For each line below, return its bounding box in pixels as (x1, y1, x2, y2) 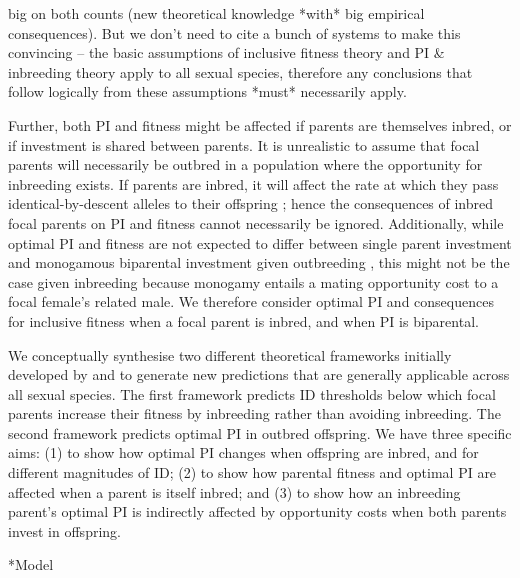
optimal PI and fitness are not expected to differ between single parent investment (8, 232, 512, 253)
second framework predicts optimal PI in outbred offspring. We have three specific (8, 422, 512, 443)
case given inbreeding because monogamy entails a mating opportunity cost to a (8, 271, 499, 292)
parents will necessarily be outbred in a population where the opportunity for (8, 154, 483, 175)
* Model (8, 554, 54, 575)
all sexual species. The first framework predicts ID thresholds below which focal (8, 383, 496, 404)
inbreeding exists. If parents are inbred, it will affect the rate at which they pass (8, 173, 499, 194)
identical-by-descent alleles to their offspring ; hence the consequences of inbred (8, 193, 494, 214)
